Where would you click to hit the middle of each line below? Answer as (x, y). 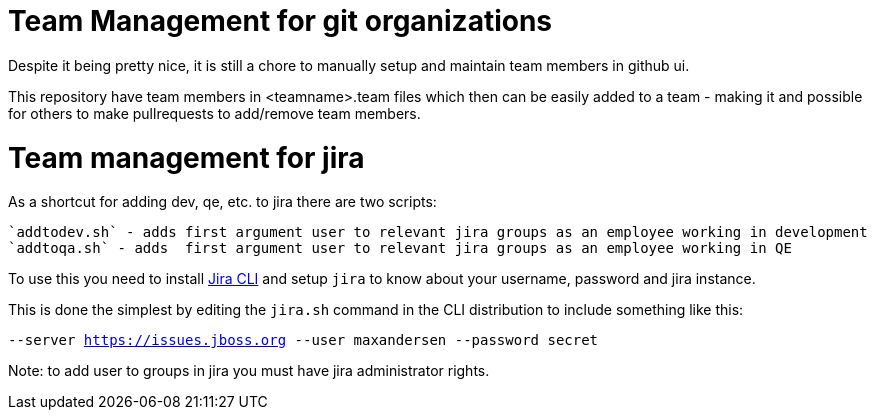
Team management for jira (186, 157)
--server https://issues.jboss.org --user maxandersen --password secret (303, 340)
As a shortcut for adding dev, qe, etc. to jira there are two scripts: (222, 202)
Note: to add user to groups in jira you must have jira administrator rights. (249, 371)
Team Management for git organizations (280, 21)
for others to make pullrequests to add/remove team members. (214, 113)
